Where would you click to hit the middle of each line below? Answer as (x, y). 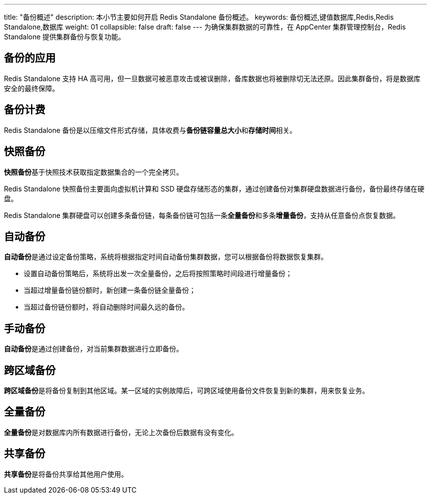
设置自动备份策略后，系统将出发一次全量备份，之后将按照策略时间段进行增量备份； (158, 274)
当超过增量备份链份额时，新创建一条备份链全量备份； (110, 290)
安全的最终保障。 (31, 88)
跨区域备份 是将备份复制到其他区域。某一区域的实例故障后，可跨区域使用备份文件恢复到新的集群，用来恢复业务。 (186, 391)
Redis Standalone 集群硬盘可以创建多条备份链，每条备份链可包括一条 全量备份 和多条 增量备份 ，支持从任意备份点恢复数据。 (202, 215)
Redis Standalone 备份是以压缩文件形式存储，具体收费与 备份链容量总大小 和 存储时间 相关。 (150, 130)
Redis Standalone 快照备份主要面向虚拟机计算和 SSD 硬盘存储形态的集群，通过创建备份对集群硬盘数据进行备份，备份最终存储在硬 (214, 188)
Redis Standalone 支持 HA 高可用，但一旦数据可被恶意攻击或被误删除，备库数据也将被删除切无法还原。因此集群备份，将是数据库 (212, 78)
